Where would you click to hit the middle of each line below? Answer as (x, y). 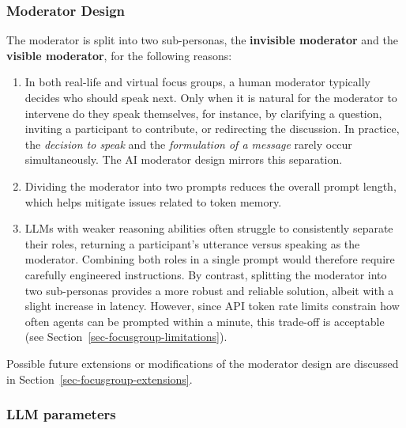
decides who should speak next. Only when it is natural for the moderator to (211, 97)
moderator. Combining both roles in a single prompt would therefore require (210, 259)
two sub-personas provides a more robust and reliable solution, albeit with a (209, 290)
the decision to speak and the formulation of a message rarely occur (188, 144)
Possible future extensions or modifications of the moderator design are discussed (203, 363)
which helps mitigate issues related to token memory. (153, 201)
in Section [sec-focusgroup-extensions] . (100, 379)
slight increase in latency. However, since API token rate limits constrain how (212, 306)
